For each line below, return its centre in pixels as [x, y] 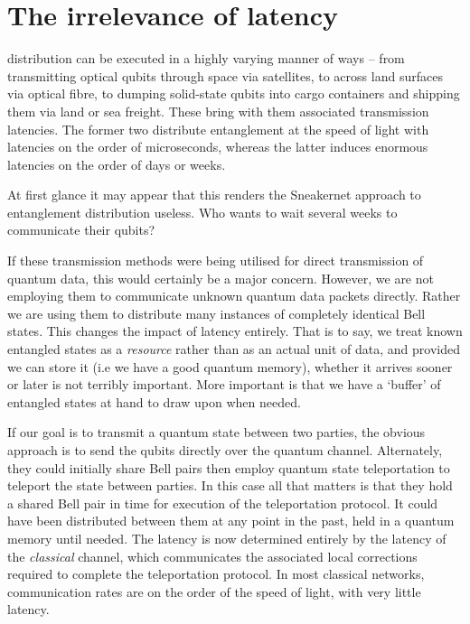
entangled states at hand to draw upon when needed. [154, 401]
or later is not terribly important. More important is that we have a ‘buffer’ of [224, 384]
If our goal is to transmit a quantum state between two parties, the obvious [216, 432]
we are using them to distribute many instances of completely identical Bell [216, 313]
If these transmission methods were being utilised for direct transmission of [216, 261]
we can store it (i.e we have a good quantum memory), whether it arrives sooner [230, 366]
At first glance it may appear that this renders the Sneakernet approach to [214, 195]
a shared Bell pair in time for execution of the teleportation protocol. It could [223, 503]
